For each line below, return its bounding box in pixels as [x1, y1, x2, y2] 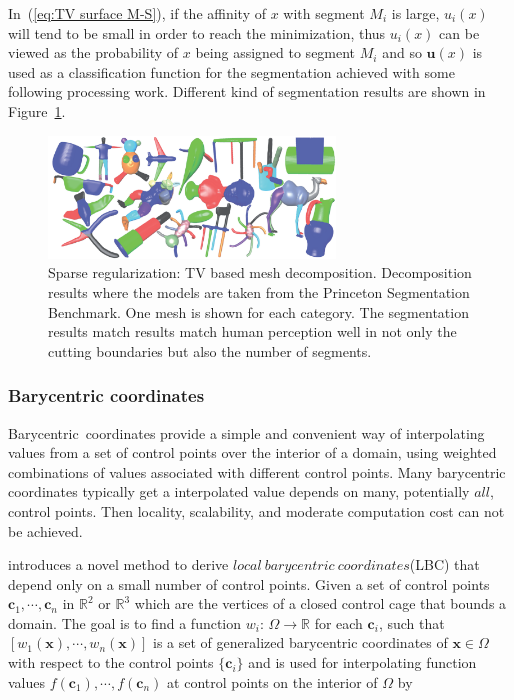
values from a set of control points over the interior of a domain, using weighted [8, 442, 497, 463]
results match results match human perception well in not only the [48, 321, 457, 342]
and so [382, 42, 422, 63]
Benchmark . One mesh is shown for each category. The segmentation [48, 301, 469, 322]
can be [439, 22, 480, 43]
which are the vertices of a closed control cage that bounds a [134, 593, 507, 614]
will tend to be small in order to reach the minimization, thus [8, 22, 386, 43]
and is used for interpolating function [248, 652, 477, 673]
